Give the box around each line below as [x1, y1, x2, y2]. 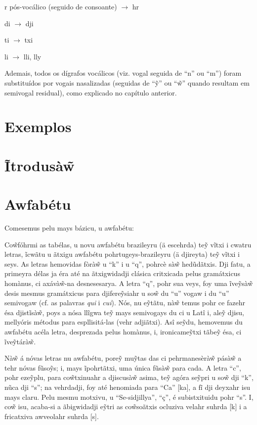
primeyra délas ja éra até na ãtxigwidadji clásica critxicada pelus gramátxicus [4, 268, 240, 279]
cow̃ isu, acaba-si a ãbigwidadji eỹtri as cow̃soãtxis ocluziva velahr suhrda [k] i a [4, 401, 247, 412]
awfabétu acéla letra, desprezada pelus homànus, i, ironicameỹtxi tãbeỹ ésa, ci [4, 326, 242, 336]
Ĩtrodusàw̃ [4, 155, 75, 175]
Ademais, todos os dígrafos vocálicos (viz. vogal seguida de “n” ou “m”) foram [4, 68, 242, 78]
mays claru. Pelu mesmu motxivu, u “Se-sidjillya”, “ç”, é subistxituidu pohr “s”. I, [4, 391, 254, 402]
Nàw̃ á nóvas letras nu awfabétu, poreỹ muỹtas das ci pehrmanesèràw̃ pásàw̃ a [4, 353, 242, 363]
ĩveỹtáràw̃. [4, 336, 36, 346]
